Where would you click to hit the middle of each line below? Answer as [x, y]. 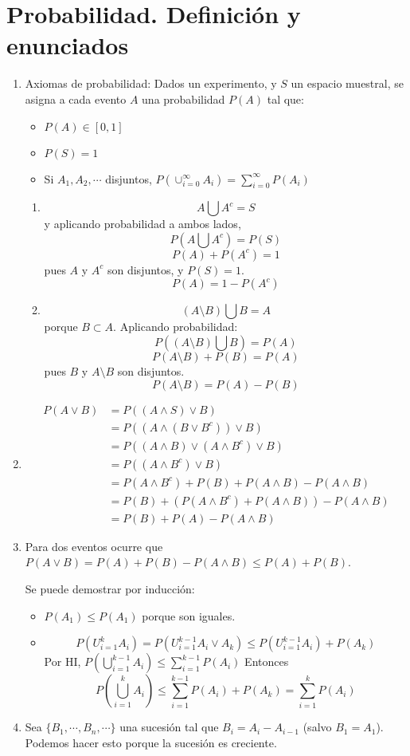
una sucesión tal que [169, 727]
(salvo [317, 727]
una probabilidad [184, 98]
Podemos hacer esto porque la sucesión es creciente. [151, 742]
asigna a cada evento [76, 98]
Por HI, [62, 661]
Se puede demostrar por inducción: [110, 589]
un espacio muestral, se [347, 83]
